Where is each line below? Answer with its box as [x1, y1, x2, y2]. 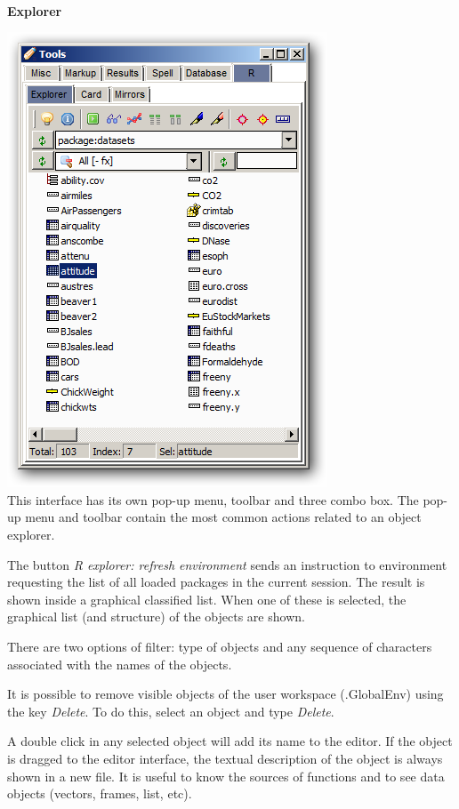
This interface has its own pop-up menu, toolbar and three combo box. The [7, 490, 419, 509]
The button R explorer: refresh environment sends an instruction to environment [7, 555, 447, 573]
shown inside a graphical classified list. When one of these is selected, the [7, 589, 407, 608]
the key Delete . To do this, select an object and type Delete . [7, 701, 334, 720]
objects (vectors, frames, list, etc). [7, 784, 192, 803]
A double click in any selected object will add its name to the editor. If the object [7, 732, 453, 750]
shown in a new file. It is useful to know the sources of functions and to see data [7, 766, 445, 785]
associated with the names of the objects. [7, 654, 232, 673]
